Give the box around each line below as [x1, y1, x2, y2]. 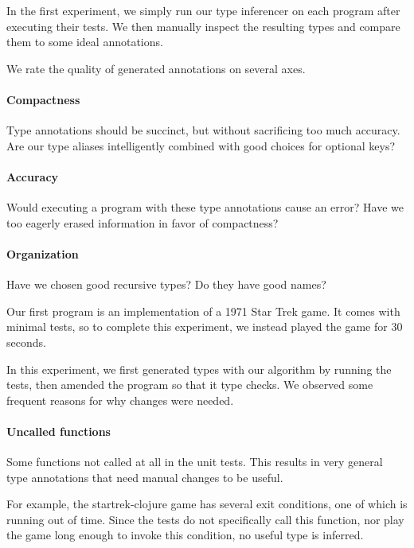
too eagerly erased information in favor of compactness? [6, 214, 279, 231]
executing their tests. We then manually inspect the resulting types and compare [6, 17, 400, 34]
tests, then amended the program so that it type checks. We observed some [6, 376, 373, 393]
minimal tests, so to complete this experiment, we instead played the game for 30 [6, 318, 403, 335]
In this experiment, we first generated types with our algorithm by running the [6, 360, 392, 377]
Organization [6, 245, 79, 262]
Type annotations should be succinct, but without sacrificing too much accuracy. [6, 122, 400, 138]
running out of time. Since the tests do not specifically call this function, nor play [6, 511, 404, 527]
